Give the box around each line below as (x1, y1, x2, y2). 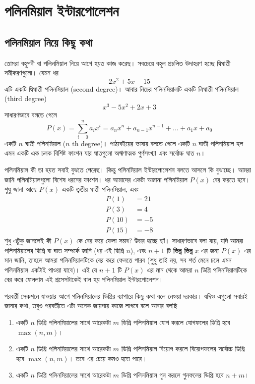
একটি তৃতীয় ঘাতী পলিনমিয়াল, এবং (62, 184, 139, 194)
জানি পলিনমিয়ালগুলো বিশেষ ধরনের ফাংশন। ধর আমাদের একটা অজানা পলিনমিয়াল (4, 174, 188, 184)
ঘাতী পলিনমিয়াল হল (198, 138, 244, 148)
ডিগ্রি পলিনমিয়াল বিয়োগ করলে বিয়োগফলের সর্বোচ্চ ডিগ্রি (121, 343, 245, 354)
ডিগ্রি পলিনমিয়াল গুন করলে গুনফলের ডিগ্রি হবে (121, 370, 224, 380)
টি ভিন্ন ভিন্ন (167, 245, 192, 255)
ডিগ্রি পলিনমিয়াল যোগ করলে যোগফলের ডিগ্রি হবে (121, 317, 230, 328)
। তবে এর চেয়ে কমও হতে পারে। (68, 353, 147, 363)
